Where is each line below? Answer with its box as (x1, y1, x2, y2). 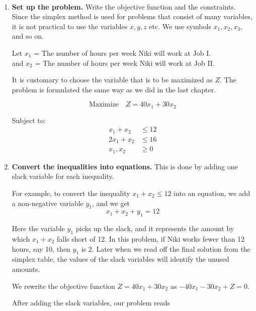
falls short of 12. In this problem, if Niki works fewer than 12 (57, 234, 245, 244)
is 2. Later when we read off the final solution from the (81, 243, 250, 254)
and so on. (12, 31, 44, 41)
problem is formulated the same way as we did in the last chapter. (12, 84, 216, 94)
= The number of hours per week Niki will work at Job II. (35, 57, 215, 68)
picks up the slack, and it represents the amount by (75, 223, 234, 234)
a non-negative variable (12, 197, 83, 208)
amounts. (12, 264, 40, 274)
